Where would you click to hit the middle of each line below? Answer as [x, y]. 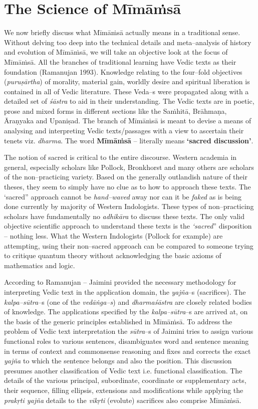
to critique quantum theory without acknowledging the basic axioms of [113, 255]
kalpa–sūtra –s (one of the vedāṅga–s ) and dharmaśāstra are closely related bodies [128, 301]
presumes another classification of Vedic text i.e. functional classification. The [123, 370]
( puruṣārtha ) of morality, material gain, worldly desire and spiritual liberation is [127, 81]
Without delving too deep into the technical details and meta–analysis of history [128, 42]
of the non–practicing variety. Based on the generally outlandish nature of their [126, 177]
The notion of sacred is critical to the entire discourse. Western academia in [120, 157]
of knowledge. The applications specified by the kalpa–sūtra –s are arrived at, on [126, 312]
